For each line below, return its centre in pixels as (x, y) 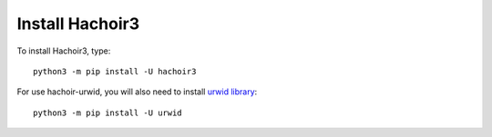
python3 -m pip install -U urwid (108, 113)
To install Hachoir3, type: (64, 51)
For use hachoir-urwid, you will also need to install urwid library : (137, 92)
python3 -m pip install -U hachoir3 (115, 71)
